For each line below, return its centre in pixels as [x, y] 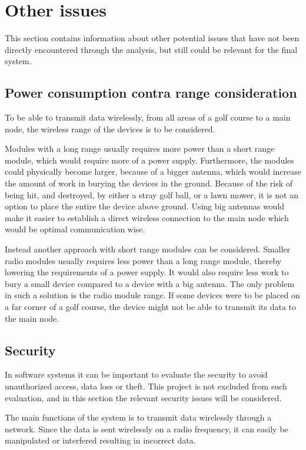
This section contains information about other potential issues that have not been [152, 38]
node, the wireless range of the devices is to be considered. [110, 129]
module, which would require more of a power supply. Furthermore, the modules [149, 160]
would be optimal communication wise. [75, 229]
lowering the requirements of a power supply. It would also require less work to [147, 272]
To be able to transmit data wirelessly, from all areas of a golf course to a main [148, 117]
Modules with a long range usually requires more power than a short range [140, 149]
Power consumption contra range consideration [151, 93]
